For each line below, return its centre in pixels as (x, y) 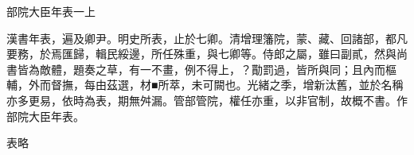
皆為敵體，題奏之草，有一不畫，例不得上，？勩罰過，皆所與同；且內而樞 (207, 69)
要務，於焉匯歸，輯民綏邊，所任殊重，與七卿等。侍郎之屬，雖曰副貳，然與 (201, 54)
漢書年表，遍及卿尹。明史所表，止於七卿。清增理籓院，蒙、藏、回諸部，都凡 (207, 38)
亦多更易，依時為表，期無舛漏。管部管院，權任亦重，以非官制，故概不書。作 (207, 100)
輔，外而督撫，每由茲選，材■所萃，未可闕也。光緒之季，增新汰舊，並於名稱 (205, 85)
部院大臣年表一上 (51, 11)
